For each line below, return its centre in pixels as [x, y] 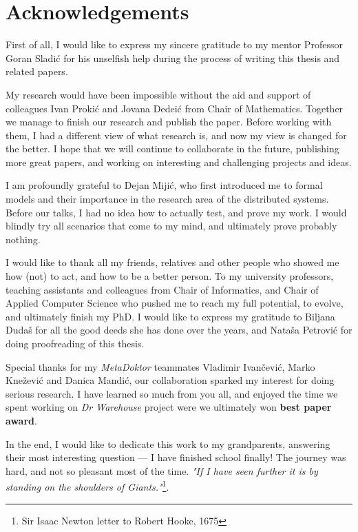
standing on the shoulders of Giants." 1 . [87, 485]
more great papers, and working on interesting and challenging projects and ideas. [179, 162]
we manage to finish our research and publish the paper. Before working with [169, 122]
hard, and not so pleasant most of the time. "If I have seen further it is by [162, 470]
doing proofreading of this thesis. [75, 343]
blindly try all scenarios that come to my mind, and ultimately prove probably [171, 226]
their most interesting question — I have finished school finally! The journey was [176, 457]
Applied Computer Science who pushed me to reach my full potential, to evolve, [175, 303]
